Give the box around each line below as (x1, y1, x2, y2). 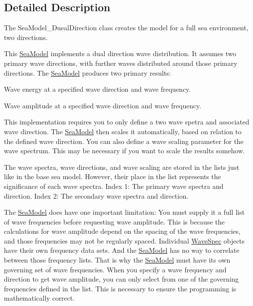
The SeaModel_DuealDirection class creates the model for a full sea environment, (4, 22, 249, 33)
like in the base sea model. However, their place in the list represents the (4, 171, 221, 182)
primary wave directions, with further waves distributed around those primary (4, 58, 237, 68)
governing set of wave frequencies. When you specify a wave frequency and (4, 264, 227, 274)
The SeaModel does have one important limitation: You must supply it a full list (4, 207, 245, 217)
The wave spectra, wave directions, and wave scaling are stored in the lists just (4, 162, 239, 172)
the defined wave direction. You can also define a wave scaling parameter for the (4, 136, 244, 146)
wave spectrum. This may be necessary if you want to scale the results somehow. (4, 145, 245, 156)
